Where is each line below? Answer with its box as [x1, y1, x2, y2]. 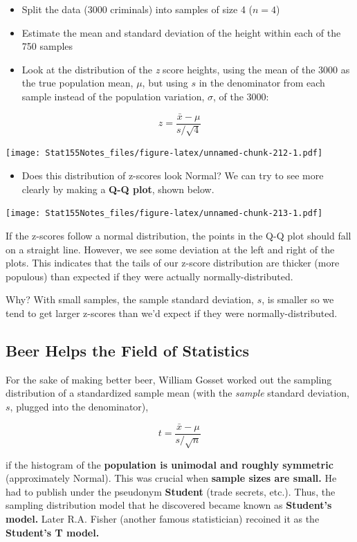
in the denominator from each [199, 75, 325, 90]
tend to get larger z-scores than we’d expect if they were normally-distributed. [6, 305, 338, 320]
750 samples [21, 39, 73, 53]
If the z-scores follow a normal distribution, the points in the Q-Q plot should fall [6, 228, 351, 242]
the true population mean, [21, 75, 134, 90]
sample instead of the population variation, [21, 89, 205, 103]
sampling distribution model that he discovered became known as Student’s [6, 498, 332, 512]
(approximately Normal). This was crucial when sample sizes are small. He [6, 471, 337, 485]
